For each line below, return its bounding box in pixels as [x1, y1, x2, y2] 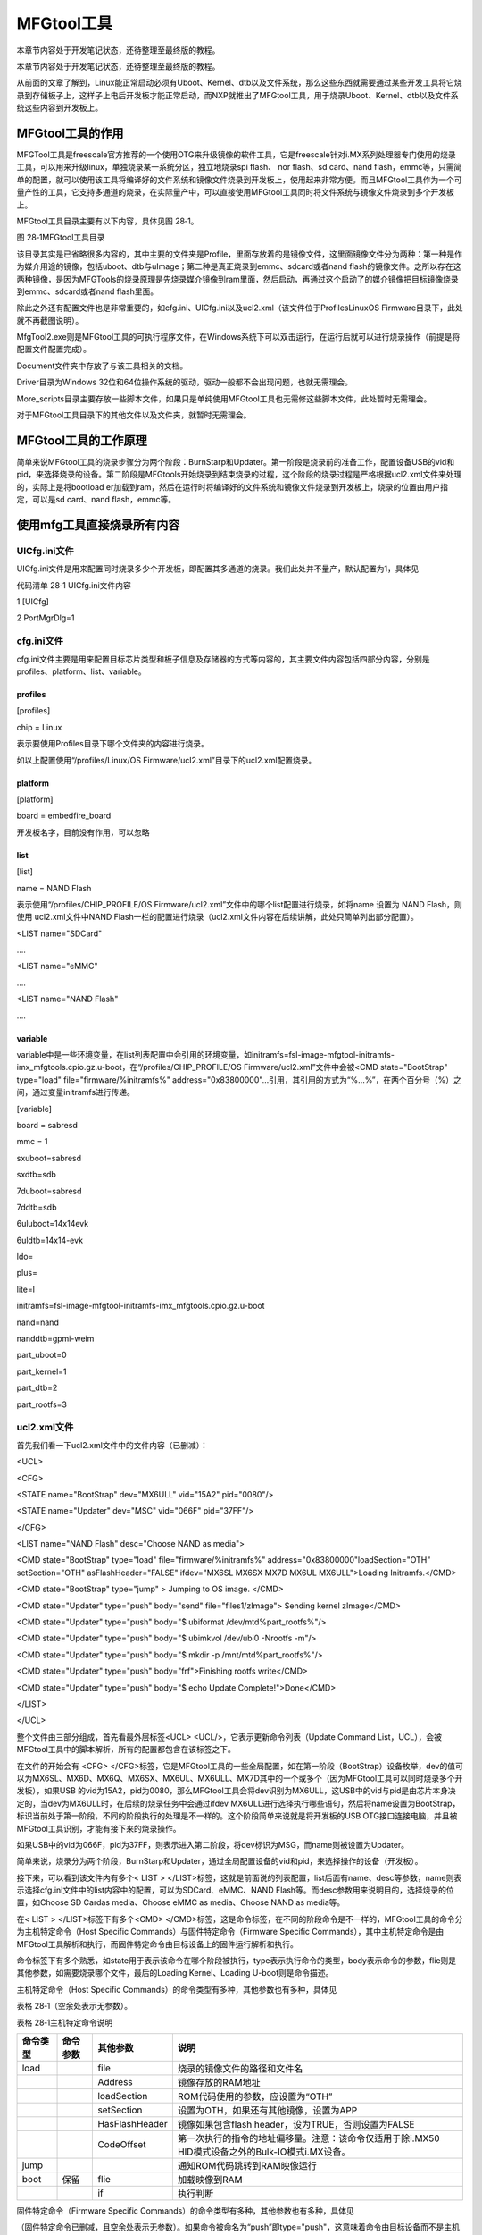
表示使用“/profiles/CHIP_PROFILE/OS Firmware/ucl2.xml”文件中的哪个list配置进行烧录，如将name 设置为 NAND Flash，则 [16, 898, 463, 909]
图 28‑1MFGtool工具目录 [16, 232, 105, 243]
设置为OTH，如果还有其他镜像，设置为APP [177, 2104, 358, 2116]
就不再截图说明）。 [16, 315, 84, 325]
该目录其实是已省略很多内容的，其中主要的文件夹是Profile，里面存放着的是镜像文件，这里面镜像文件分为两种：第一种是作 [16, 249, 463, 259]
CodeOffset [97, 2138, 146, 2150]
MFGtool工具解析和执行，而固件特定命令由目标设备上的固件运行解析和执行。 [16, 1938, 298, 1949]
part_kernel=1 [16, 1366, 67, 1377]
